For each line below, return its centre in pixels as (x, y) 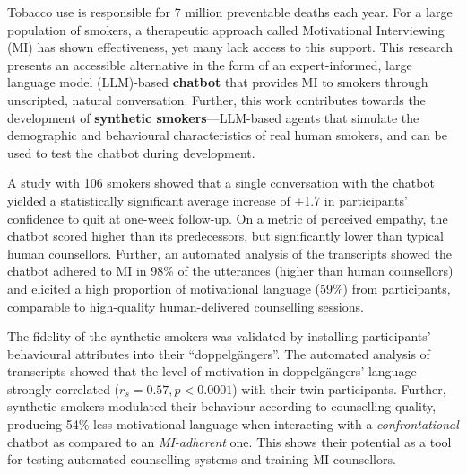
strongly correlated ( (64, 388)
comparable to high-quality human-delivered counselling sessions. (186, 306)
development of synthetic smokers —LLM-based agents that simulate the (213, 117)
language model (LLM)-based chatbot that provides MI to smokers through (218, 82)
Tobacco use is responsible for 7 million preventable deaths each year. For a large (230, 12)
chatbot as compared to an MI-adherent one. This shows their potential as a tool (229, 441)
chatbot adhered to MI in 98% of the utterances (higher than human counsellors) (230, 271)
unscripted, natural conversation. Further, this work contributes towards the (216, 99)
